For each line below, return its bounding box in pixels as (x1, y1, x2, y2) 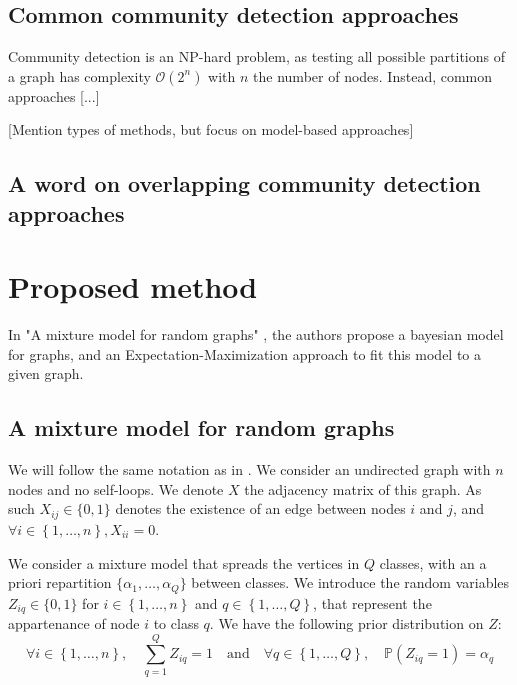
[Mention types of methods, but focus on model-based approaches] (8, 119, 414, 140)
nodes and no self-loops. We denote (8, 478, 224, 499)
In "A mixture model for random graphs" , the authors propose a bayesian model (8, 324, 504, 345)
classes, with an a (379, 552, 487, 573)
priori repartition (8, 572, 112, 593)
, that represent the (313, 592, 432, 613)
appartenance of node (8, 613, 140, 633)
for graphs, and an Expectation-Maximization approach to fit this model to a (8, 343, 482, 364)
